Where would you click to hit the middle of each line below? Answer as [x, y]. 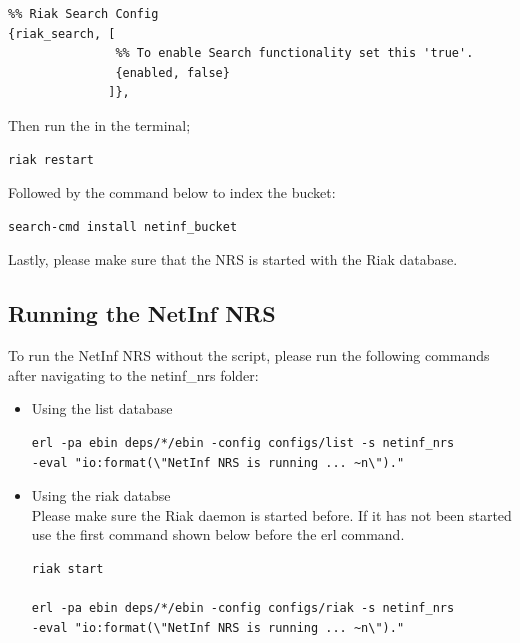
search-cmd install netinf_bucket [123, 226]
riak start [67, 568]
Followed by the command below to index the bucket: [172, 192]
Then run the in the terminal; [99, 124]
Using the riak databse [101, 495]
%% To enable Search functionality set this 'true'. [294, 53]
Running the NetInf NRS [142, 313]
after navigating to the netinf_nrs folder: [133, 374]
